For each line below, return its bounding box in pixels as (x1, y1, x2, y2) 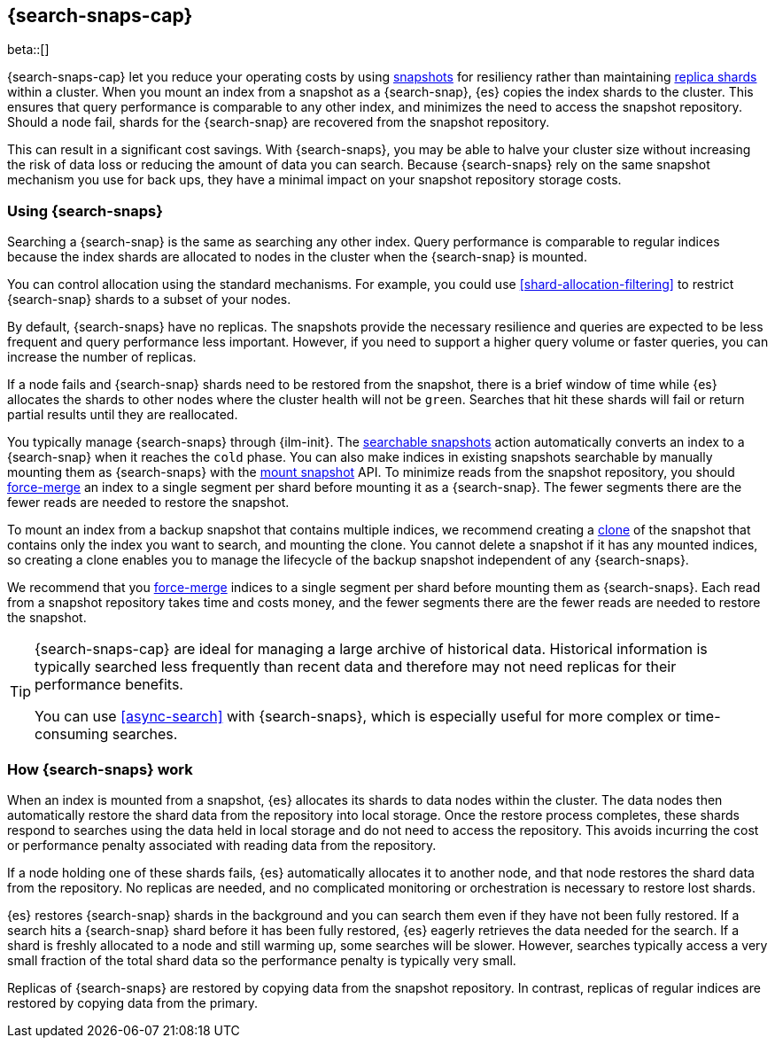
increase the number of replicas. (7, 349, 197, 365)
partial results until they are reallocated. (7, 407, 238, 423)
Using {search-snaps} (7, 201, 163, 220)
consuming (35, 725, 109, 744)
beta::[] (7, 42, 50, 58)
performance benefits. (35, 675, 183, 694)
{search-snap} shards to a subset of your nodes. (7, 292, 291, 308)
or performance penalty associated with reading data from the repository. (7, 837, 437, 853)
